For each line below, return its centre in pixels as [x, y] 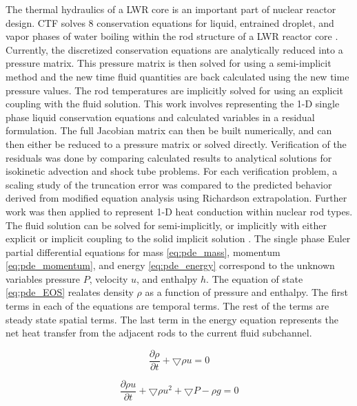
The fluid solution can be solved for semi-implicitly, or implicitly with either [166, 225]
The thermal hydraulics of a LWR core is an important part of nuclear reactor [171, 9]
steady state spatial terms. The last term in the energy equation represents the [172, 319]
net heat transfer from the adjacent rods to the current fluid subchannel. [159, 333]
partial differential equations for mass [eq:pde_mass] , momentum [143, 252]
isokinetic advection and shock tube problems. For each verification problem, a [172, 171]
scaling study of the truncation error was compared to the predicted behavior [169, 184]
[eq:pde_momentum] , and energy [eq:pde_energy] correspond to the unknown [170, 265]
